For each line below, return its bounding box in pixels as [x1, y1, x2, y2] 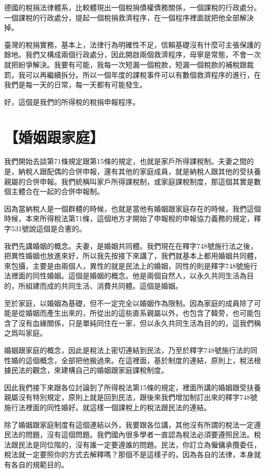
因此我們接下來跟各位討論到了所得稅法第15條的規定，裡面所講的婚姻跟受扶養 [4, 382, 261, 392]
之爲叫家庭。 [4, 327, 47, 338]
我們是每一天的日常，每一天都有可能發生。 [4, 79, 147, 90]
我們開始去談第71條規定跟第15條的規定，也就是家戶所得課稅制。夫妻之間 [4, 156, 247, 167]
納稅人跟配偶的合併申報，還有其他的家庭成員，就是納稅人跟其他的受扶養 [18, 166, 261, 177]
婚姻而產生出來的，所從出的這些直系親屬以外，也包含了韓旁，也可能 [25, 308, 254, 318]
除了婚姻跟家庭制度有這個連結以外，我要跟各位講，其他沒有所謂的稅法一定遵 [4, 419, 261, 430]
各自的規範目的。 [11, 459, 68, 469]
